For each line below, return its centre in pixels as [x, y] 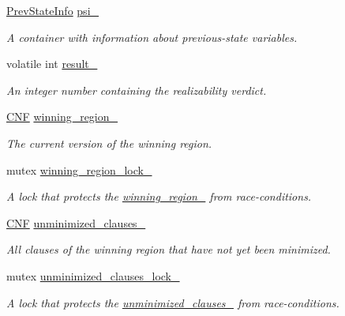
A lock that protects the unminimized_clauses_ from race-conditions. [173, 302]
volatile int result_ [52, 64]
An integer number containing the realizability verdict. [137, 90]
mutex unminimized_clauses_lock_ [93, 275]
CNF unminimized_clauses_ [76, 222]
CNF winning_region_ [62, 117]
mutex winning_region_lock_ [79, 169]
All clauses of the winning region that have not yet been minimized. [169, 249]
